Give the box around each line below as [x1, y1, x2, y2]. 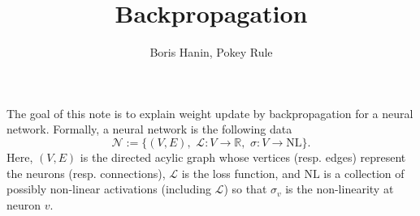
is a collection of [323, 164, 405, 181]
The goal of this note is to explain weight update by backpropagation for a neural [6, 104, 414, 121]
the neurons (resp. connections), [6, 164, 166, 181]
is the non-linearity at [285, 180, 394, 197]
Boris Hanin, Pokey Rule [149, 44, 273, 61]
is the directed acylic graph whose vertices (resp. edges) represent [80, 148, 406, 165]
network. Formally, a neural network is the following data [6, 121, 292, 138]
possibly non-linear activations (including [6, 180, 211, 197]
